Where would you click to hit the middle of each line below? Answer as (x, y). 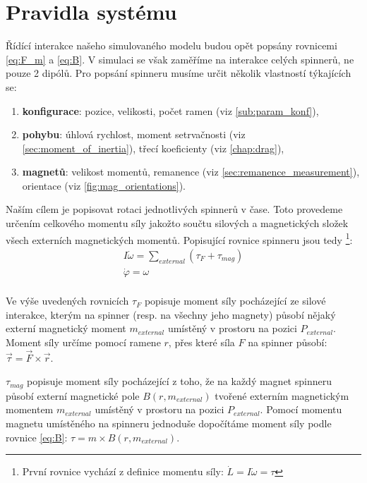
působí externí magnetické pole (73, 395)
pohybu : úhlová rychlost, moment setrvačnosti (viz (134, 134)
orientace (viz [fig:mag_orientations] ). (104, 185)
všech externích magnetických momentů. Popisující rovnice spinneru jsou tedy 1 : (179, 238)
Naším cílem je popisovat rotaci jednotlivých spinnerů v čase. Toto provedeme (174, 209)
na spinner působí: (288, 342)
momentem (30, 409)
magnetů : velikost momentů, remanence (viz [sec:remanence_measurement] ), (191, 172)
